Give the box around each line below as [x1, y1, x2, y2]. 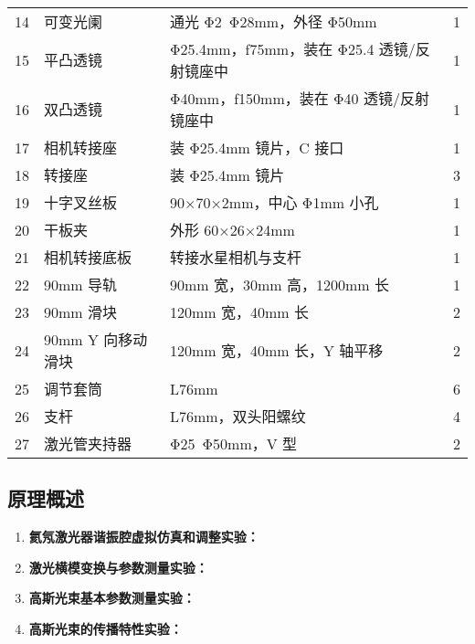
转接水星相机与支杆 [169, 247, 301, 268]
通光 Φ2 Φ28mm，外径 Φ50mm [169, 11, 377, 32]
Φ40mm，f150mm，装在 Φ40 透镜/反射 [169, 88, 429, 109]
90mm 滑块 [44, 301, 117, 322]
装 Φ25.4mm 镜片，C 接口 [169, 137, 344, 158]
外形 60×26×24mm [169, 219, 295, 240]
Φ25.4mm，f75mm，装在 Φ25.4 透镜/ [169, 38, 416, 59]
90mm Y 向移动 [44, 329, 148, 350]
